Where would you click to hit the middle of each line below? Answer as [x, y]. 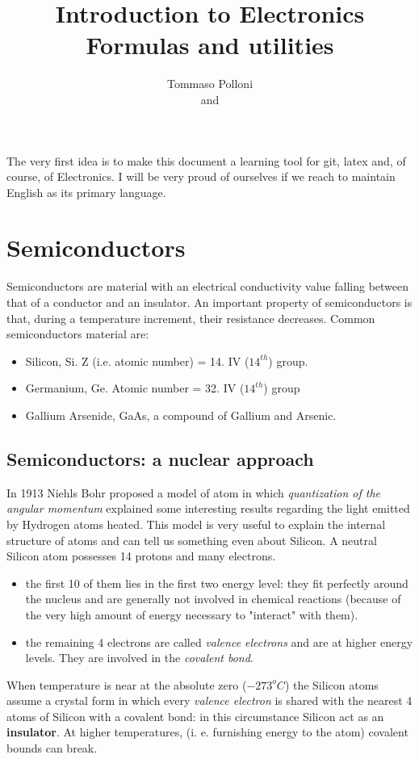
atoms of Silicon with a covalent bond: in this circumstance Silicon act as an [195, 716]
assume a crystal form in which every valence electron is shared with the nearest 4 [209, 700]
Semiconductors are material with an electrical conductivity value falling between [208, 286]
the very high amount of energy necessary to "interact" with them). [192, 614]
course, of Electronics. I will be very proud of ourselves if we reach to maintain [201, 176]
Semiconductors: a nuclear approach [160, 458]
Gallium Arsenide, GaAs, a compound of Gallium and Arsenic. [181, 415]
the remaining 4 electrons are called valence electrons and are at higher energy [219, 642]
